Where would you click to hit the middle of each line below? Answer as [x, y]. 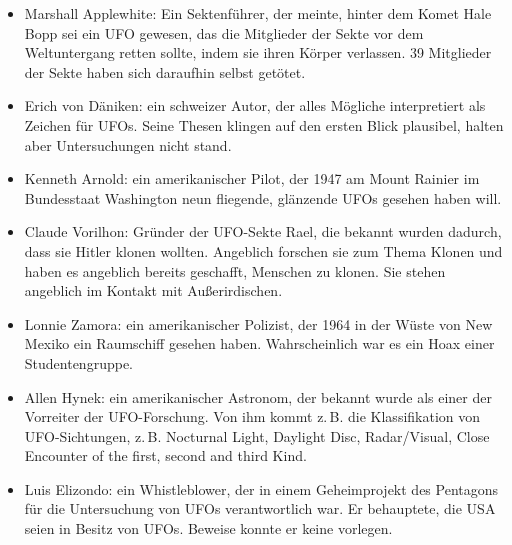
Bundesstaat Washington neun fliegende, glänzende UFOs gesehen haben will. [263, 197]
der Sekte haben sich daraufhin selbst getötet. [165, 71]
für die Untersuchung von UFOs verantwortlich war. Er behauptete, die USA [260, 508]
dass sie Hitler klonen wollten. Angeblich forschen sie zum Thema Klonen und [263, 250]
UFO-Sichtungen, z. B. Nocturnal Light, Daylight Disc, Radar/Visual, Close [257, 435]
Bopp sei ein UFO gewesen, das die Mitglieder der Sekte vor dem [224, 32]
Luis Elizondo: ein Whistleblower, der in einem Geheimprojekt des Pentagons [261, 488]
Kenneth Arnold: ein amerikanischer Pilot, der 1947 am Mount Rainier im [252, 178]
